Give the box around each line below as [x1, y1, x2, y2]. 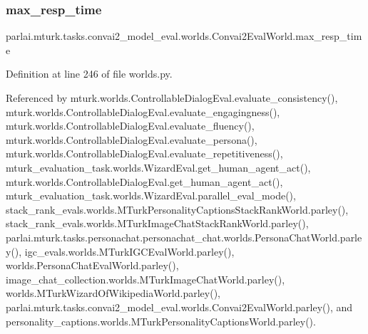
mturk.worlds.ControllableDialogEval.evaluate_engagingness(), [6, 104, 280, 119]
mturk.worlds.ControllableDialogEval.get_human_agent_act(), [6, 174, 283, 189]
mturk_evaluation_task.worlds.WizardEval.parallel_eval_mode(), [6, 188, 296, 203]
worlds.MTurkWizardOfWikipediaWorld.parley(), [6, 286, 220, 301]
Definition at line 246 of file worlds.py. [6, 66, 173, 81]
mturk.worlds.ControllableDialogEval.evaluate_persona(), [6, 132, 257, 147]
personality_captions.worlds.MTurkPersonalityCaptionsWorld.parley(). [6, 313, 316, 328]
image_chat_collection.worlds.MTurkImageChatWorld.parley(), [6, 271, 285, 286]
